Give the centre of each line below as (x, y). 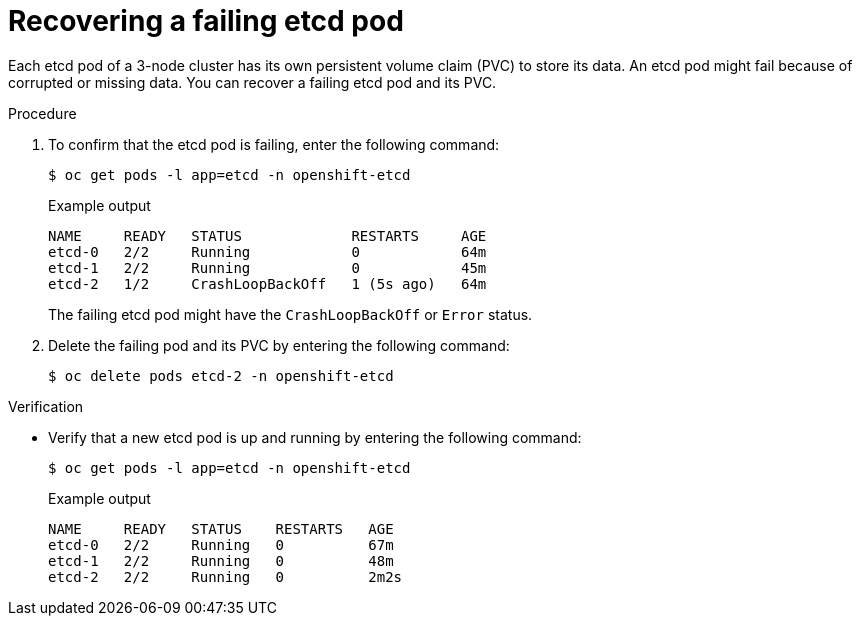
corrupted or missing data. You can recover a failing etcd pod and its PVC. (252, 82)
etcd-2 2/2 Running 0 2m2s (225, 576)
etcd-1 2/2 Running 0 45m (267, 267)
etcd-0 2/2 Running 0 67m (221, 544)
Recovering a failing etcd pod (206, 21)
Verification (46, 406)
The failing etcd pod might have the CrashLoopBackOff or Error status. (290, 314)
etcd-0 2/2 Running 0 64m (267, 251)
